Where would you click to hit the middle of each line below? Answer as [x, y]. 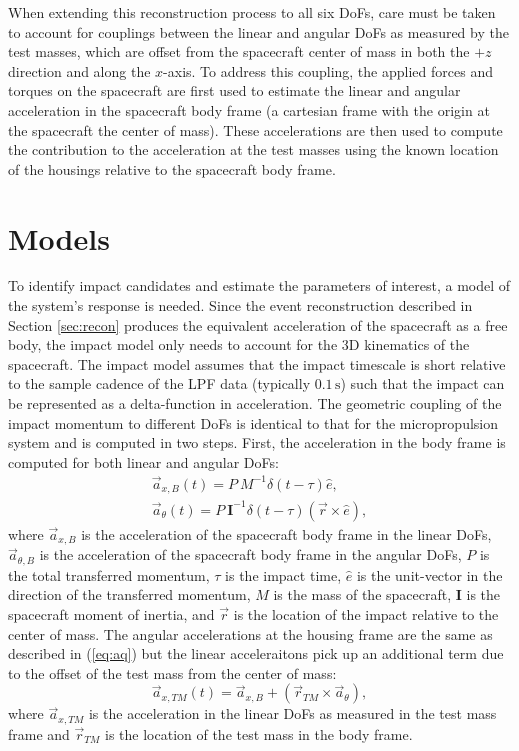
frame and [39, 733]
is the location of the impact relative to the [366, 614]
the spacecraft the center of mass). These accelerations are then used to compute [255, 129]
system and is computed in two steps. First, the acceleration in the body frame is [257, 442]
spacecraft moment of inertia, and [111, 614]
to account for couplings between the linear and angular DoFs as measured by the [258, 31]
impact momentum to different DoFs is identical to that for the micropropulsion [253, 422]
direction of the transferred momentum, [129, 594]
